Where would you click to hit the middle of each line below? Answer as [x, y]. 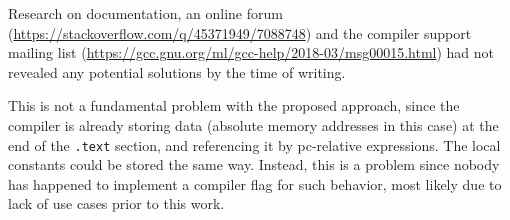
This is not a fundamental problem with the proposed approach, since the [234, 105]
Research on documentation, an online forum [145, 13]
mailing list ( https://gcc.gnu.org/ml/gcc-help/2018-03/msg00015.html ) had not [251, 52]
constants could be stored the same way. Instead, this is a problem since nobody [254, 164]
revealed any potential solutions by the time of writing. [177, 71]
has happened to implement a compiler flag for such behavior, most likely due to [255, 183]
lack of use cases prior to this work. [116, 203]
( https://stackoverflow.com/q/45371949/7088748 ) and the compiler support [240, 32]
